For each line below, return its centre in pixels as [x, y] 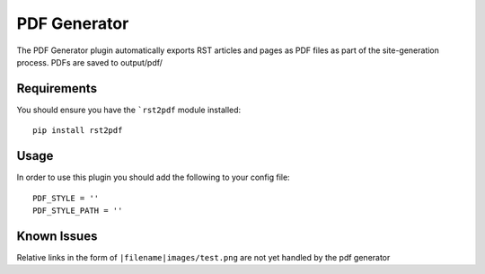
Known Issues [57, 236]
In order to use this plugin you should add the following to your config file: [154, 177]
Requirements [57, 88]
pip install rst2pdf [78, 131]
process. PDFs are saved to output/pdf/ [90, 62]
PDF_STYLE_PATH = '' [78, 210]
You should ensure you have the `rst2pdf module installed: [129, 110]
